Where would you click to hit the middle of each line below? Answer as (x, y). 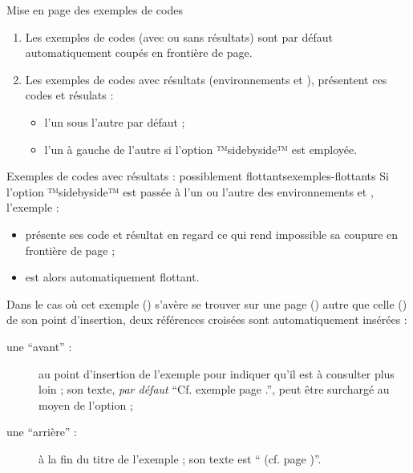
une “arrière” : (42, 432)
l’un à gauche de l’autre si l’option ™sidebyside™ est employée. (201, 149)
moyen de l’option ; (86, 404)
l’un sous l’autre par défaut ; (115, 121)
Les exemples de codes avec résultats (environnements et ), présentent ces (206, 79)
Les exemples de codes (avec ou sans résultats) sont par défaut (179, 36)
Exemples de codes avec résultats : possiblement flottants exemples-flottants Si (198, 176)
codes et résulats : (69, 95)
